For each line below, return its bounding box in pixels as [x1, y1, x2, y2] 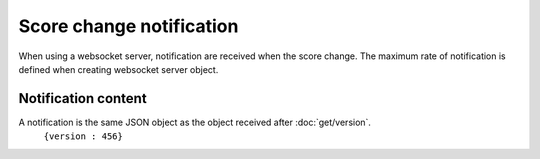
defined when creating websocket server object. [18, 63, 219, 75]
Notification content [18, 90, 147, 107]
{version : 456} [43, 131, 124, 142]
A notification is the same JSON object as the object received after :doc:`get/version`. [18, 116, 372, 128]
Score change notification [18, 15, 239, 37]
